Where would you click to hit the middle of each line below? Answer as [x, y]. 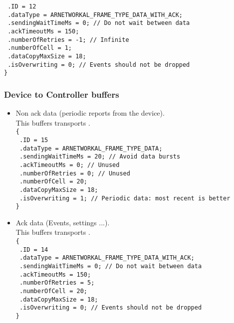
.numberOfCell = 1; [40, 48]
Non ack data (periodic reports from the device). [90, 113]
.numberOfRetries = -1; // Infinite [68, 40]
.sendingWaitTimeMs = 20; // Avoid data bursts [100, 157]
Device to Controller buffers [62, 94]
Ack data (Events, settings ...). [63, 222]
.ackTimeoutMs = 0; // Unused [69, 165]
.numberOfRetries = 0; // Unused [75, 173]
